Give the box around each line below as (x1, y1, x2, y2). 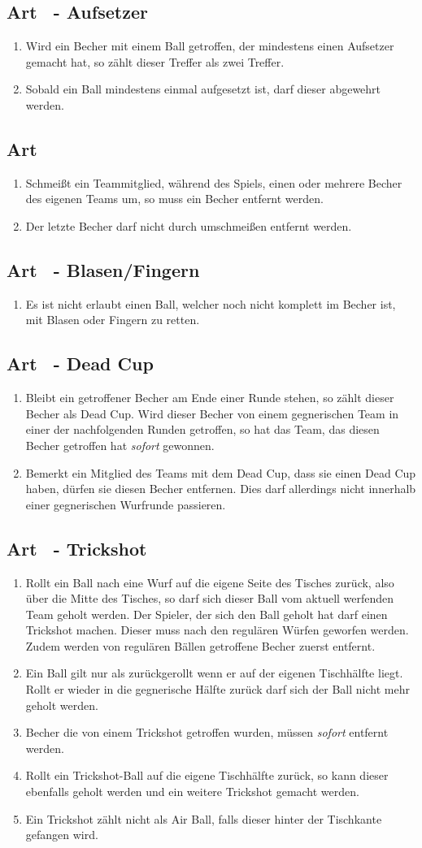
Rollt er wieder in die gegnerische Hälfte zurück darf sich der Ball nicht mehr (25, 681, 410, 698)
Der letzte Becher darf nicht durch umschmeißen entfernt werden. (25, 217, 352, 234)
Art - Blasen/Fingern (7, 257, 200, 282)
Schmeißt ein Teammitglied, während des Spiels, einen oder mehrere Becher (25, 174, 402, 191)
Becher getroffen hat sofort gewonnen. (25, 436, 215, 453)
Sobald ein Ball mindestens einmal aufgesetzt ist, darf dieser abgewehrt (25, 80, 381, 97)
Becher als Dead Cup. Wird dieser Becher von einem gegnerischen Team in (25, 405, 399, 422)
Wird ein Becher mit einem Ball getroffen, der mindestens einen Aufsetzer (25, 37, 394, 54)
